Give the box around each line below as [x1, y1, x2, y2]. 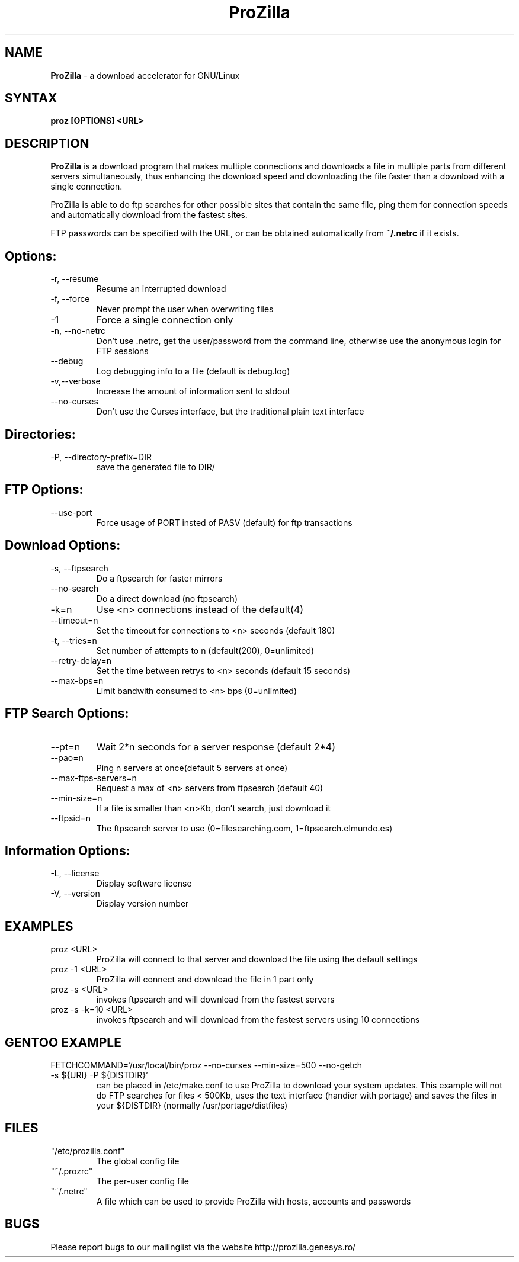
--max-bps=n [50, 675, 104, 686]
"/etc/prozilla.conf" [50, 1145, 125, 1156]
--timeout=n [50, 615, 98, 625]
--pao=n [50, 752, 84, 763]
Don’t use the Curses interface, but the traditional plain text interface [96, 406, 364, 417]
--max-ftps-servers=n [50, 772, 137, 783]
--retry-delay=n [50, 655, 111, 666]
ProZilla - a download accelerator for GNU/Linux [50, 70, 240, 81]
